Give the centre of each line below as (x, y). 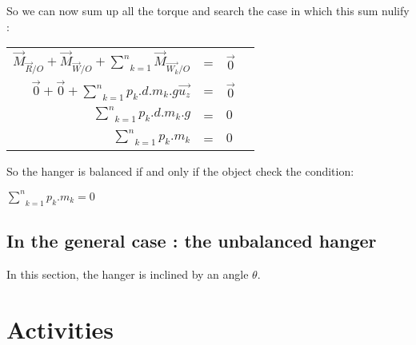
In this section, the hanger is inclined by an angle (128, 274)
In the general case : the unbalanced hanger (192, 240)
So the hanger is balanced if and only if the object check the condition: (180, 171)
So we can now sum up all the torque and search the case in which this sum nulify (208, 10)
